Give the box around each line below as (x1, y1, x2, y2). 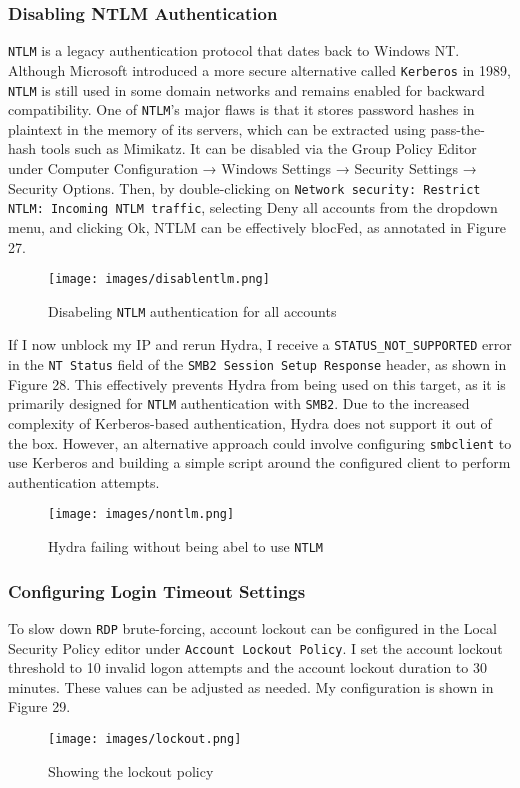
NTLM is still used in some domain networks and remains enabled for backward (8, 79, 485, 100)
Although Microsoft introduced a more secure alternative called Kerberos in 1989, (8, 59, 511, 80)
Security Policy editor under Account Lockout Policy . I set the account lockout (8, 637, 503, 658)
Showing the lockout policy (48, 760, 214, 781)
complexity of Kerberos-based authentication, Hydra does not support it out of (8, 413, 492, 433)
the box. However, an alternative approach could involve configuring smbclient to (8, 432, 512, 453)
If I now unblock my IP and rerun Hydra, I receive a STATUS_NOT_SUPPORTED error (8, 334, 512, 355)
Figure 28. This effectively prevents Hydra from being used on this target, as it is (8, 373, 506, 394)
